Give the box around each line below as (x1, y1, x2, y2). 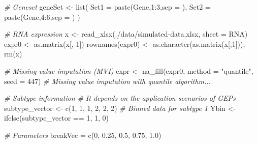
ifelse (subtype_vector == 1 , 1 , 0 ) (4, 112, 109, 123)
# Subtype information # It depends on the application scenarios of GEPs (4, 93, 236, 103)
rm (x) (4, 48, 22, 59)
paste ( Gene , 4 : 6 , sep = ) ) (4, 11, 80, 22)
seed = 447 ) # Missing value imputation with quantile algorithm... (4, 75, 211, 86)
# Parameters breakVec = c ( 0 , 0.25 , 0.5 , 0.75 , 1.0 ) (4, 129, 162, 140)
